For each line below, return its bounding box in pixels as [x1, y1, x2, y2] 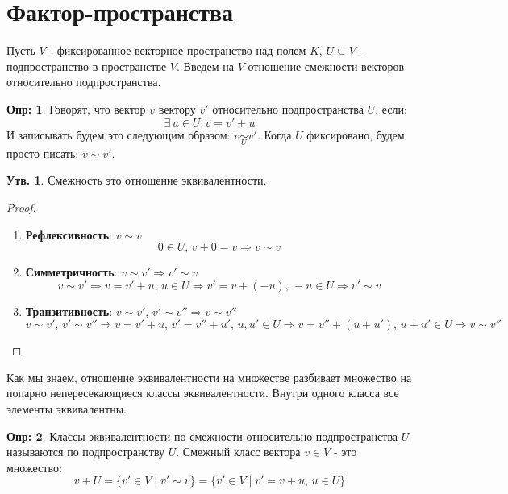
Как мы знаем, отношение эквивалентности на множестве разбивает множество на [6, 368, 412, 385]
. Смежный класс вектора [176, 443, 301, 460]
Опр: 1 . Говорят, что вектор [6, 100, 146, 117]
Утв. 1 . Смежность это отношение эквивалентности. [6, 172, 267, 189]
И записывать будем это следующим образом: [6, 126, 231, 143]
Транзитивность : [25, 302, 113, 319]
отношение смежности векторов [248, 57, 405, 74]
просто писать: [6, 144, 79, 161]
